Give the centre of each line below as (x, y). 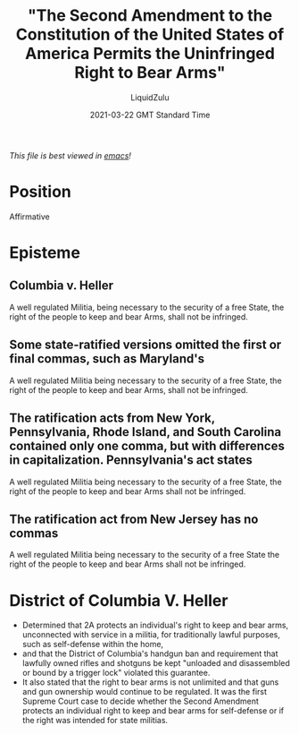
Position (40, 192)
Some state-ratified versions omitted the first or (145, 345)
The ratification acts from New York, (112, 418)
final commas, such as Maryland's (107, 359)
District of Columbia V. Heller (119, 600)
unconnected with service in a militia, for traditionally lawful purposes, (151, 635)
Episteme (45, 253)
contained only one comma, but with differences (147, 446)
